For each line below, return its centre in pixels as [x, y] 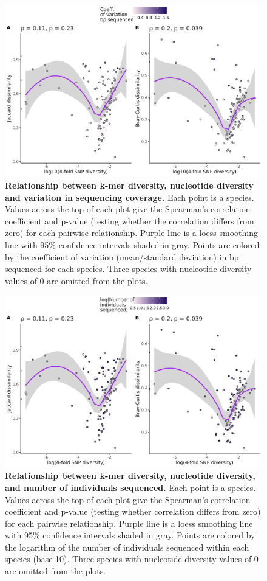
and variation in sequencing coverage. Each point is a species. [130, 197]
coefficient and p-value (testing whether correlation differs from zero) [133, 511]
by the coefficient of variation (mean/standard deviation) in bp [122, 256]
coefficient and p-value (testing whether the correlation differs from [130, 221]
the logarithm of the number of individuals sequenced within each [127, 547]
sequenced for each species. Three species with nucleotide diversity [128, 269]
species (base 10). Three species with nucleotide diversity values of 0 [132, 559]
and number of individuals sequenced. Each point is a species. [130, 487]
